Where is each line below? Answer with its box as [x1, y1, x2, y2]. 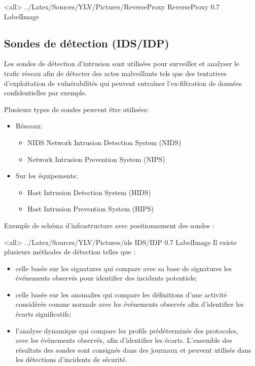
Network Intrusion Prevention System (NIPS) [27, 154, 165, 164]
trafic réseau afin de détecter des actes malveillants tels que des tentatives [4, 68, 227, 78]
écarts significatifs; [15, 309, 72, 319]
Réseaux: [15, 121, 43, 131]
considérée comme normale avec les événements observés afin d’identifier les [15, 299, 244, 309]
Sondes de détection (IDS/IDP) [4, 35, 169, 50]
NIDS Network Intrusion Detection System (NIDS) [27, 137, 182, 147]
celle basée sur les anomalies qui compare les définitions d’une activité [15, 289, 227, 299]
